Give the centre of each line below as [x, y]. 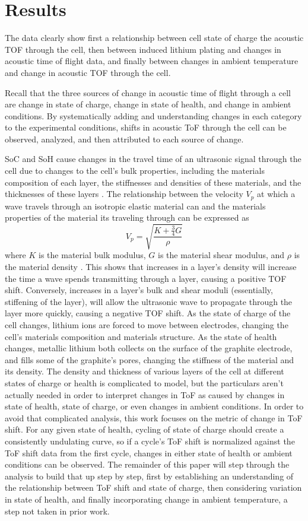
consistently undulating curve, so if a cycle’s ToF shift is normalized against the [150, 441]
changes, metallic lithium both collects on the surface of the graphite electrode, [149, 348]
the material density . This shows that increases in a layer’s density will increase [151, 267]
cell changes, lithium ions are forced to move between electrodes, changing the [147, 325]
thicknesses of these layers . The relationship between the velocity [124, 194]
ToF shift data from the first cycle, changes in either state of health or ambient [149, 452]
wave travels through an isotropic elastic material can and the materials [135, 206]
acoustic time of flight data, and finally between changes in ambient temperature [152, 61]
